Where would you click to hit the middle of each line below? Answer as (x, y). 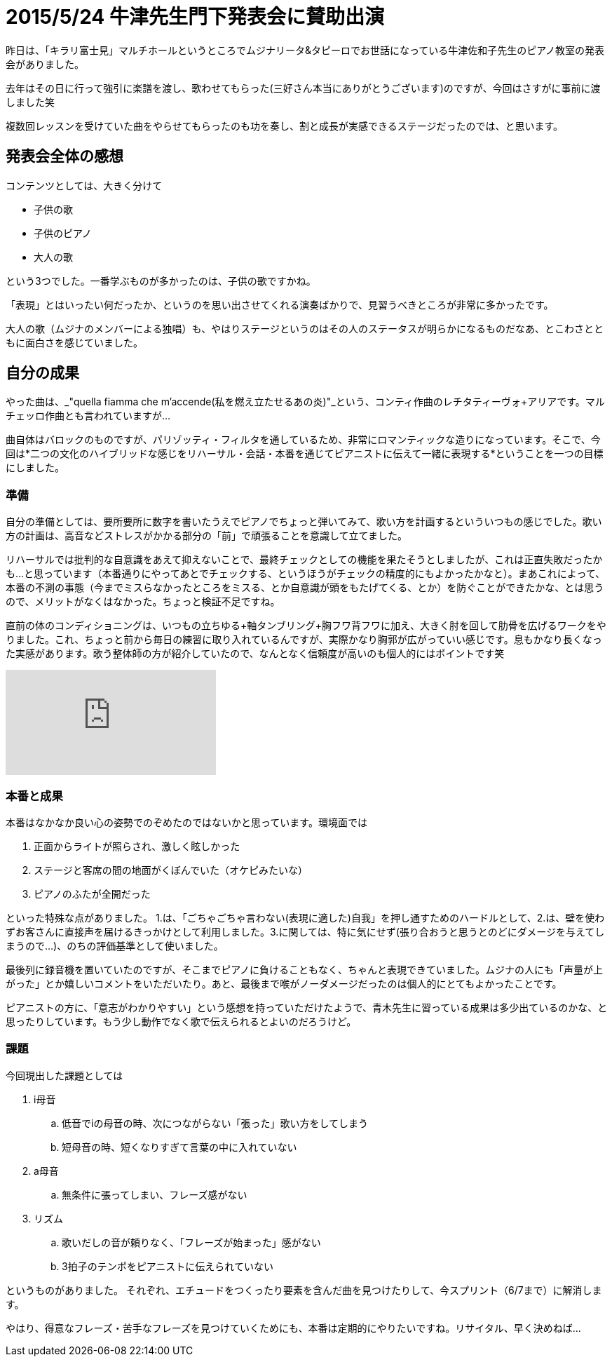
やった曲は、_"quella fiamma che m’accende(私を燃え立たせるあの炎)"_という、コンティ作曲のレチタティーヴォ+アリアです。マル (305, 402)
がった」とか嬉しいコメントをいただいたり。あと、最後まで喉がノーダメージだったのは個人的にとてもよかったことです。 (284, 983)
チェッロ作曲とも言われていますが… (88, 416)
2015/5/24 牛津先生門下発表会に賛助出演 (195, 17)
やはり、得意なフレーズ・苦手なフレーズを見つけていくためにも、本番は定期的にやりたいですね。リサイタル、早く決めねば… (293, 1328)
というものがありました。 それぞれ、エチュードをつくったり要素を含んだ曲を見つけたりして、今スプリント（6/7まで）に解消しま (304, 1290)
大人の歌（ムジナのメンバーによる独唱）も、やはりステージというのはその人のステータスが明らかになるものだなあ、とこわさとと (305, 328)
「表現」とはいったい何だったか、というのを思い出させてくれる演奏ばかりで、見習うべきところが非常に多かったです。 (280, 304)
